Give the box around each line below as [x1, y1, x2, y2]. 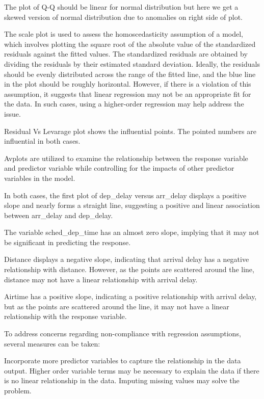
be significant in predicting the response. [4, 236, 131, 247]
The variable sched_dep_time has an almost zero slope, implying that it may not [4, 227, 259, 237]
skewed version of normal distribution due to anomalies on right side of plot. [4, 11, 243, 22]
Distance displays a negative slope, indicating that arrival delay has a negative [4, 254, 249, 264]
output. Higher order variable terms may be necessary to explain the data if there [4, 365, 259, 376]
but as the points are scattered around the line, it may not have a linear [4, 301, 229, 311]
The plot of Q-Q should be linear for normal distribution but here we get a [4, 2, 239, 12]
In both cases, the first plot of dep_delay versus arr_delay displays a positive [4, 190, 247, 200]
